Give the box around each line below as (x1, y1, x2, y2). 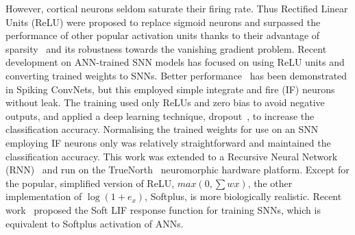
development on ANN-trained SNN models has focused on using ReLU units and (5, 55, 345, 69)
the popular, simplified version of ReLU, (5, 175, 175, 190)
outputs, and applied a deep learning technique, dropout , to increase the (5, 108, 315, 123)
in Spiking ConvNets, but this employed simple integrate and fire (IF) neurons (5, 82, 335, 96)
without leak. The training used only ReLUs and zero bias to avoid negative (5, 95, 325, 110)
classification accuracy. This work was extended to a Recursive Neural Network (5, 149, 338, 163)
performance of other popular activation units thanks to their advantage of (5, 28, 320, 42)
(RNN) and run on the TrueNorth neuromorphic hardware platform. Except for (5, 162, 350, 177)
